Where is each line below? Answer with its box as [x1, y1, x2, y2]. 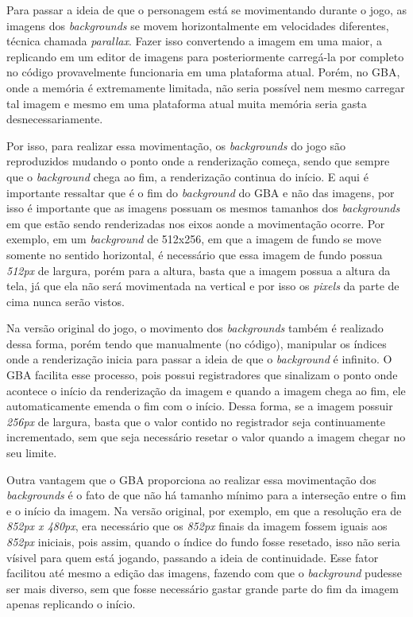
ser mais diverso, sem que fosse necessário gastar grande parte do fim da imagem [6, 580, 399, 596]
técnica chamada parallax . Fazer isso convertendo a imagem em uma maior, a [6, 33, 382, 49]
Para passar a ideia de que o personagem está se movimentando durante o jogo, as [6, 2, 407, 17]
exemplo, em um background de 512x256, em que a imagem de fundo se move [6, 231, 381, 247]
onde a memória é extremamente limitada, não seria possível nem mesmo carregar [6, 79, 405, 95]
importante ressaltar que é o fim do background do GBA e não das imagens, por [6, 184, 395, 200]
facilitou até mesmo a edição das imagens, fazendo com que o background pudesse [6, 565, 402, 581]
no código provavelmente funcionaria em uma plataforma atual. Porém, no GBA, [6, 64, 400, 80]
